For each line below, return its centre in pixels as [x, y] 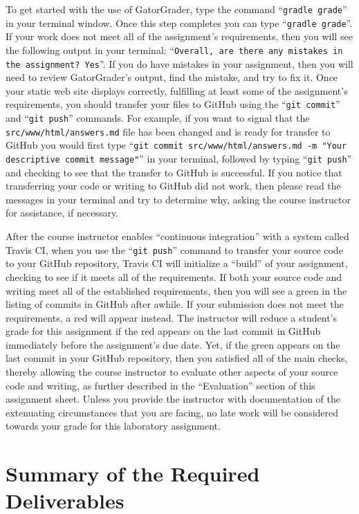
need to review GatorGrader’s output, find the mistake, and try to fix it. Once [172, 77]
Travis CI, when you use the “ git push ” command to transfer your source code [174, 249]
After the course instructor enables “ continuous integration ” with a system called [177, 236]
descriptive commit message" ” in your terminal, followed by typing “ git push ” [179, 159]
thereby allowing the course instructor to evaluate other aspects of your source [172, 372]
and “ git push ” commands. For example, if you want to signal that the [158, 118]
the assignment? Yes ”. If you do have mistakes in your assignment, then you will [179, 63]
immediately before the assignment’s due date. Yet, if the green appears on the [173, 344]
